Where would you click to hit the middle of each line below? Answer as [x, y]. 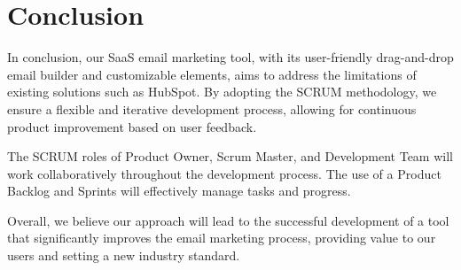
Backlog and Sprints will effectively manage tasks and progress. [179, 191]
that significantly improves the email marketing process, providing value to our [222, 238]
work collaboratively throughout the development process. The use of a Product [224, 173]
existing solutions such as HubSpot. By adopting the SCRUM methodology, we [222, 92]
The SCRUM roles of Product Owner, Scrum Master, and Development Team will [230, 156]
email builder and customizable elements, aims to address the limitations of [212, 74]
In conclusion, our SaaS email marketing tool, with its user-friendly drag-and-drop [230, 57]
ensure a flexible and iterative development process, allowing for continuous [212, 108]
